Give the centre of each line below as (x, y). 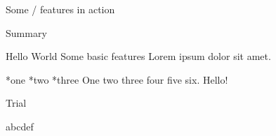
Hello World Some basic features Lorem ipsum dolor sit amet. (138, 56)
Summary (26, 32)
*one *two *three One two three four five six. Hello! (117, 79)
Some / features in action (60, 9)
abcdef (20, 126)
